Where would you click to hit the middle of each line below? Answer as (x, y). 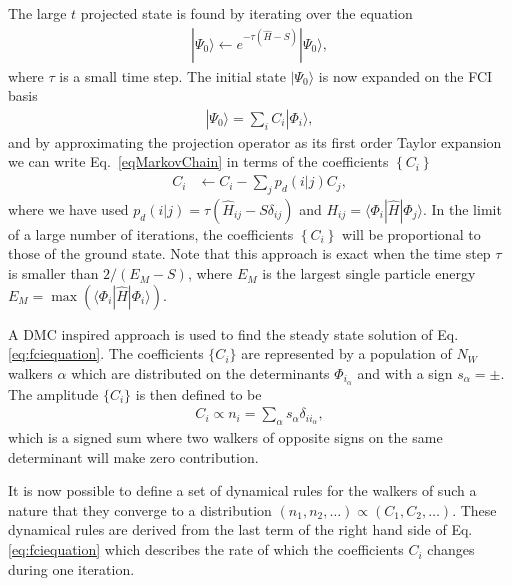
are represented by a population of (346, 353)
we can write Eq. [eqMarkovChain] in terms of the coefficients (198, 161)
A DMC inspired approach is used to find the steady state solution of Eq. (233, 333)
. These (474, 509)
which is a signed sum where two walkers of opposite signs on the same (225, 437)
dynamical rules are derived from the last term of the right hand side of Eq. (240, 529)
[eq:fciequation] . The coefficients (106, 353)
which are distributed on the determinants (200, 372)
